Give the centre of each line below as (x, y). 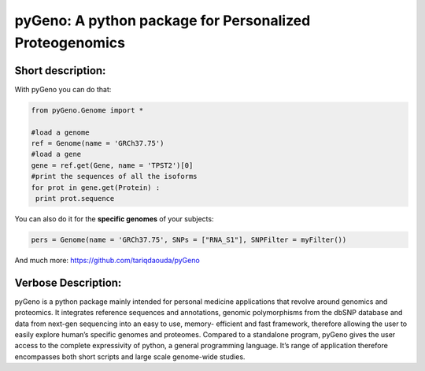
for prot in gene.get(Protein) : (96, 187)
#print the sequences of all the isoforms (114, 176)
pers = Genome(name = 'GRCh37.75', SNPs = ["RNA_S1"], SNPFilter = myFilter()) (189, 239)
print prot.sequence (75, 198)
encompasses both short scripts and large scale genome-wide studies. (130, 356)
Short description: (60, 70)
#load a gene (56, 154)
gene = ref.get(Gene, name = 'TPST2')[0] (112, 165)
